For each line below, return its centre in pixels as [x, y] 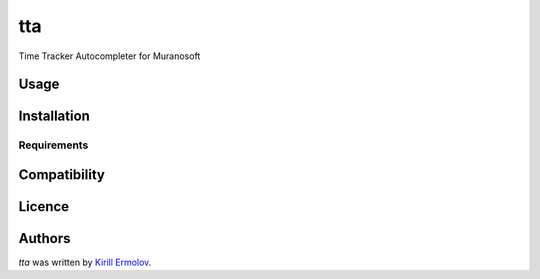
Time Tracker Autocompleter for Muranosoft [109, 56]
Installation [54, 116]
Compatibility [61, 174]
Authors [44, 238]
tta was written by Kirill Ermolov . [85, 262]
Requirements [53, 145]
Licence [44, 206]
